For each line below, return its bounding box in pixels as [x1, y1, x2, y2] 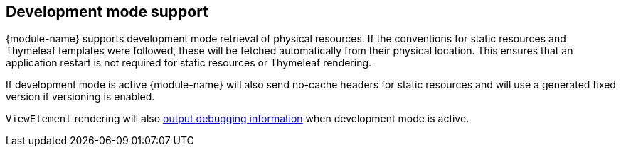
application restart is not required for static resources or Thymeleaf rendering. [6, 57, 372, 69]
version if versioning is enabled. [6, 90, 155, 103]
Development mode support [6, 3, 208, 21]
